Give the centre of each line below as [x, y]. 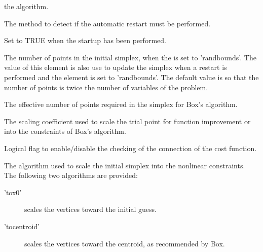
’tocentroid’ [22, 226]
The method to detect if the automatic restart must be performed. [107, 23]
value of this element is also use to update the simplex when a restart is [116, 67]
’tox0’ [13, 192]
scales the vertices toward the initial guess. [90, 209]
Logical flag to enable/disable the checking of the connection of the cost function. [130, 148]
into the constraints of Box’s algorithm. [65, 131]
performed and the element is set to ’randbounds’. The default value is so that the [131, 77]
